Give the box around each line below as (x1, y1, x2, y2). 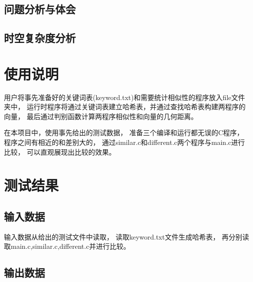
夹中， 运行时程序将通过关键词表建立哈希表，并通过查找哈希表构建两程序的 (4, 101, 246, 112)
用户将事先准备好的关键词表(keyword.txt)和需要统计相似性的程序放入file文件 (4, 92, 245, 102)
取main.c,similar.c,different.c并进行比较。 (4, 241, 130, 251)
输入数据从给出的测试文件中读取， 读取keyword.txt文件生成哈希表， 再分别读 (4, 231, 250, 242)
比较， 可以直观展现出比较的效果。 (4, 146, 116, 157)
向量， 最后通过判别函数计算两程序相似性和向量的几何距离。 (4, 111, 198, 121)
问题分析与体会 (4, 1, 76, 17)
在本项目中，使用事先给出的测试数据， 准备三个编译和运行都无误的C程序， (4, 127, 244, 138)
